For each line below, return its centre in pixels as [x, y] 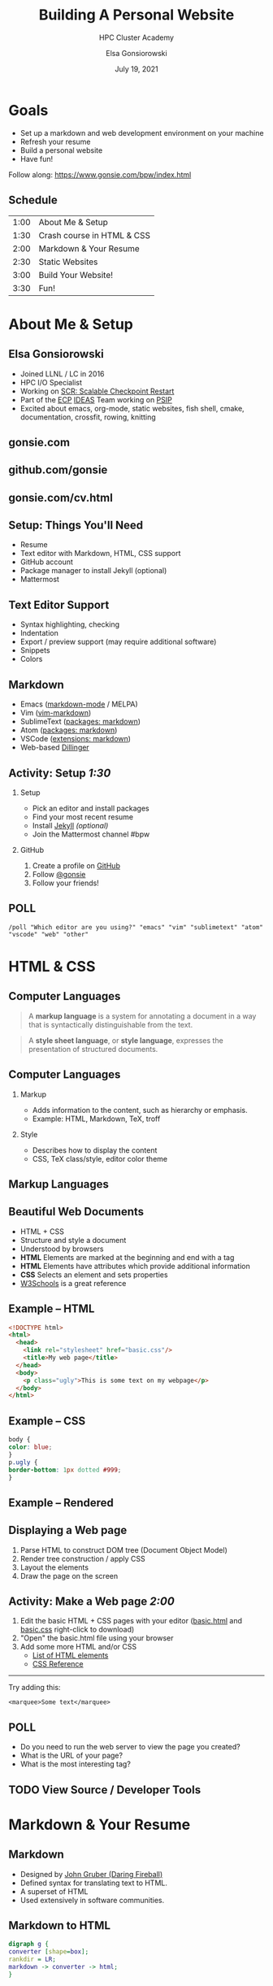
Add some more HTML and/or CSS [78, 1647]
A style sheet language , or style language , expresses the [126, 1040]
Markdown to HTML [60, 1925]
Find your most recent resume [83, 817]
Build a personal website [61, 150]
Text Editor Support [59, 604]
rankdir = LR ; [32, 1960]
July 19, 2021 [136, 69]
